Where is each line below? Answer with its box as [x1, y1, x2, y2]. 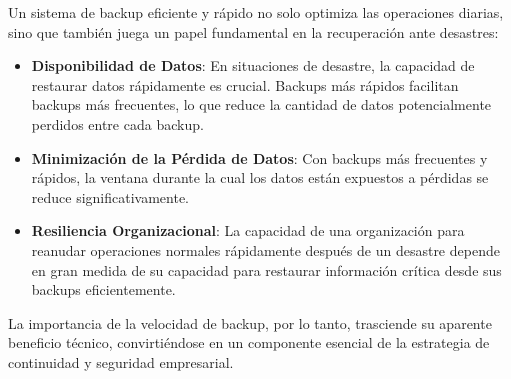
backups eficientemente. [31, 279, 176, 300]
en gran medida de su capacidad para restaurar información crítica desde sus [31, 259, 502, 280]
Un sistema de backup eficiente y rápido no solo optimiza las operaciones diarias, [8, 2, 504, 22]
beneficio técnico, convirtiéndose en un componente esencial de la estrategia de [8, 332, 490, 353]
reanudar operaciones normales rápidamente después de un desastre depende [31, 239, 500, 260]
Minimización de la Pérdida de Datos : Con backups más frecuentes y [31, 147, 488, 168]
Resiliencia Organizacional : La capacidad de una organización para [31, 220, 465, 241]
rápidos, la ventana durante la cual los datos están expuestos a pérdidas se [31, 167, 489, 188]
